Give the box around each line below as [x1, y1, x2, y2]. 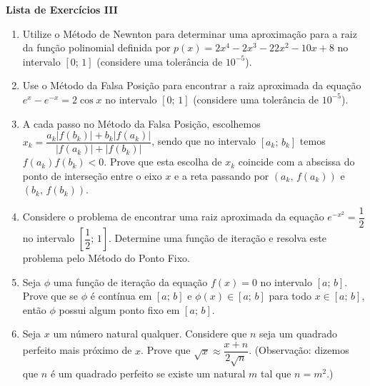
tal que [261, 365, 291, 380]
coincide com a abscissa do [238, 154, 355, 169]
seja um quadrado [259, 326, 338, 341]
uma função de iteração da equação [53, 274, 208, 289]
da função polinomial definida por [22, 40, 171, 55]
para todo [269, 288, 311, 303]
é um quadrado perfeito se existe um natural [50, 365, 246, 380]
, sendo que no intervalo [151, 133, 256, 148]
